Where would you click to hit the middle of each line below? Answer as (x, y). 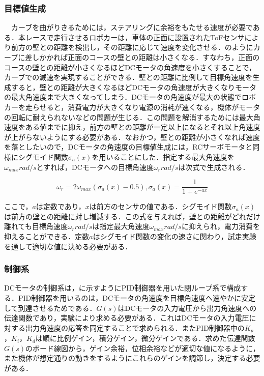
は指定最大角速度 (121, 226)
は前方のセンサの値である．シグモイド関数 (160, 206)
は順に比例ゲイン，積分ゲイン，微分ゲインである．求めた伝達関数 (145, 338)
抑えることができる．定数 (47, 236)
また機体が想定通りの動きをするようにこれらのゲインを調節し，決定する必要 (132, 358)
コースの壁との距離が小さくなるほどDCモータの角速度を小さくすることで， (130, 67)
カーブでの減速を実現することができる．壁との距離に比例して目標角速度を (128, 77)
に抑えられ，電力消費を (221, 226)
